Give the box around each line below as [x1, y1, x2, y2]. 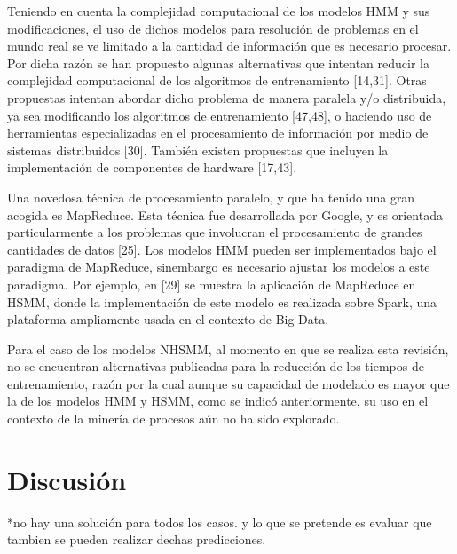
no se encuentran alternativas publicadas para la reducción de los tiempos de [7, 357, 424, 376]
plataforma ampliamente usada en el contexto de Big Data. [7, 310, 329, 328]
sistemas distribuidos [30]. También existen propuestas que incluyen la [7, 140, 389, 159]
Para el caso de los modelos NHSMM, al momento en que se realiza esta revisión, [7, 339, 449, 358]
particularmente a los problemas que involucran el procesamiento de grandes [7, 223, 422, 241]
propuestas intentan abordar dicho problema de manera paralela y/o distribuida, [7, 88, 446, 107]
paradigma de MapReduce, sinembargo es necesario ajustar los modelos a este [7, 257, 430, 276]
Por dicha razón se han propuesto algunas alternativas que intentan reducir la [7, 53, 429, 72]
